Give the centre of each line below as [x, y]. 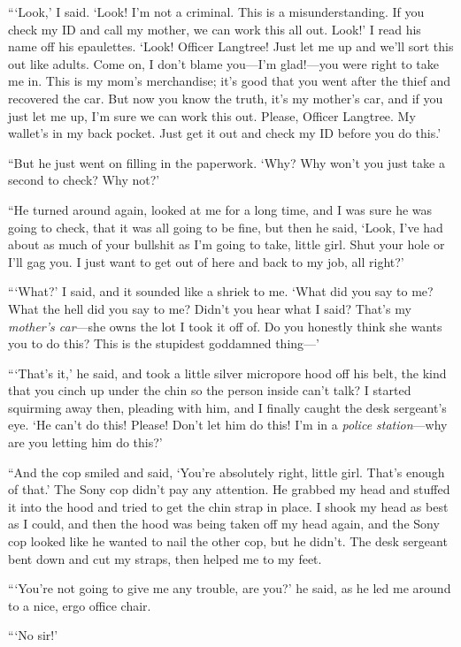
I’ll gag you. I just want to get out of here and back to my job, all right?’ [206, 261]
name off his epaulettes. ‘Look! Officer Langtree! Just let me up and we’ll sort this [231, 46]
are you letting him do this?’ [85, 442]
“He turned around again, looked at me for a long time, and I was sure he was [220, 209]
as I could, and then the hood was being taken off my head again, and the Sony [224, 524]
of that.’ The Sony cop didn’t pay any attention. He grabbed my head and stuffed [229, 489]
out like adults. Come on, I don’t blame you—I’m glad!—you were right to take [224, 63]
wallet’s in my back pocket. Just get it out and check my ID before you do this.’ [225, 133]
